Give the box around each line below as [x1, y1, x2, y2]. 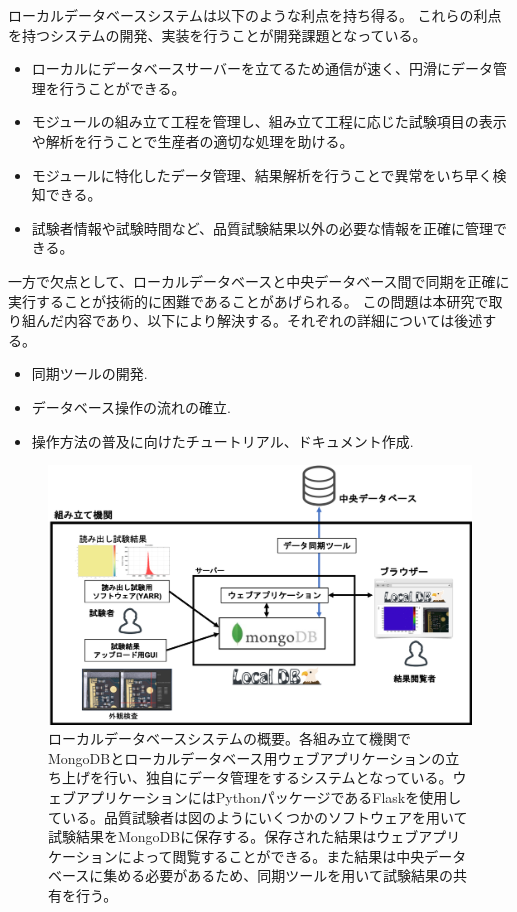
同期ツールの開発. [31, 363, 148, 384]
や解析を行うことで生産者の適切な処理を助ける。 [31, 130, 354, 151]
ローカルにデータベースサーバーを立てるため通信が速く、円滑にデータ [31, 58, 493, 79]
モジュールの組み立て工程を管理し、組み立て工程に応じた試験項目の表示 [31, 111, 507, 132]
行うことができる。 [59, 77, 186, 98]
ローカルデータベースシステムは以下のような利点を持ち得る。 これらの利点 [8, 5, 502, 25]
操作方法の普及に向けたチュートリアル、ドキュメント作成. [31, 430, 414, 451]
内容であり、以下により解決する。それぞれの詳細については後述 [63, 310, 483, 331]
